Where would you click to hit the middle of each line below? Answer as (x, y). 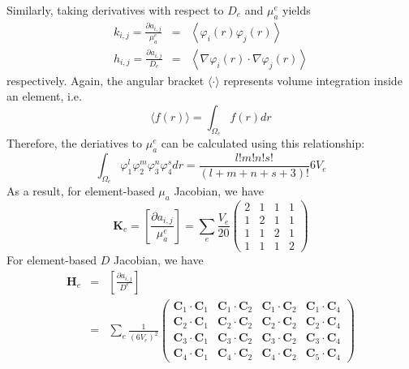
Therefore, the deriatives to (75, 143)
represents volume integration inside (313, 80)
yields (297, 10)
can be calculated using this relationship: (263, 143)
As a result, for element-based (81, 191)
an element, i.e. (44, 96)
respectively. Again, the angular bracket (105, 80)
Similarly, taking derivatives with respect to (115, 10)
